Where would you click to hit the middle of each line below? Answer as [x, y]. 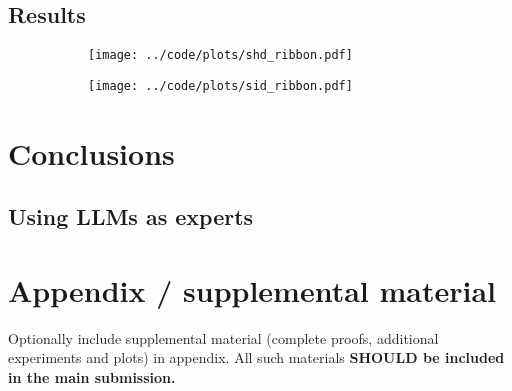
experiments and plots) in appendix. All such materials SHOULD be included [256, 357]
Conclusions [91, 152]
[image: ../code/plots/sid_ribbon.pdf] [220, 85]
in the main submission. [92, 376]
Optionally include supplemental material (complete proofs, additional [223, 337]
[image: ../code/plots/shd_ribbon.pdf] [220, 55]
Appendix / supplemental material [252, 289]
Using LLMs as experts [131, 216]
